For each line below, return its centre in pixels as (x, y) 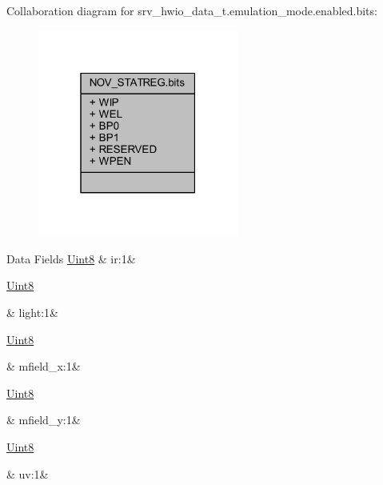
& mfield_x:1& (44, 366)
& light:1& (32, 312)
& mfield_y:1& (44, 420)
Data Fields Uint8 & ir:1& (71, 258)
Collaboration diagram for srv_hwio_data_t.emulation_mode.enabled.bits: (192, 10)
